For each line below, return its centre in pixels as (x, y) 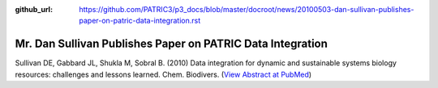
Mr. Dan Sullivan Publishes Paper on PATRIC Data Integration (172, 44)
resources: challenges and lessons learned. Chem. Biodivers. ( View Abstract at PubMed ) (163, 74)
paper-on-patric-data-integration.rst (140, 21)
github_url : (34, 9)
